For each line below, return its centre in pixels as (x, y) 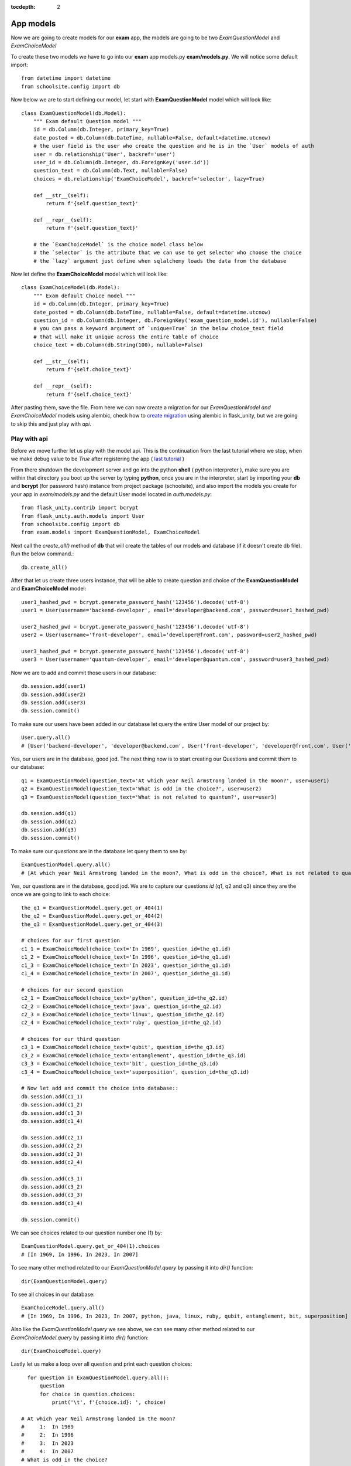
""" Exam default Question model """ (87, 121)
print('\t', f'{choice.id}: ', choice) (109, 1402)
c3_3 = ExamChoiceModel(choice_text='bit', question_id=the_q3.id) (120, 1064)
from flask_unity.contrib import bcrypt (80, 508)
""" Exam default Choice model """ (84, 296)
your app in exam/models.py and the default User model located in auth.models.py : (111, 494)
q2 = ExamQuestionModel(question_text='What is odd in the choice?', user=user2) (142, 789)
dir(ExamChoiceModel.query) (61, 1351)
